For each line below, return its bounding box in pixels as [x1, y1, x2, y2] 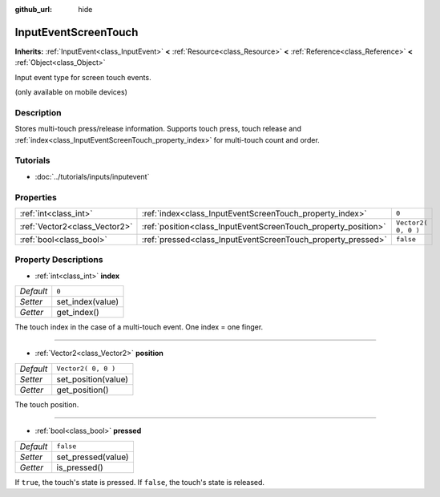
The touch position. [14, 399, 79, 409]
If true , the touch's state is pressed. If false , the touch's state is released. [14, 477, 264, 487]
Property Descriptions [14, 254, 103, 265]
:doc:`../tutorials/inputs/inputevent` [34, 172, 150, 181]
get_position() [56, 384, 109, 395]
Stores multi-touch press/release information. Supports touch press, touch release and [14, 124, 302, 134]
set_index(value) [56, 297, 119, 308]
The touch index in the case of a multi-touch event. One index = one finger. [14, 322, 264, 332]
